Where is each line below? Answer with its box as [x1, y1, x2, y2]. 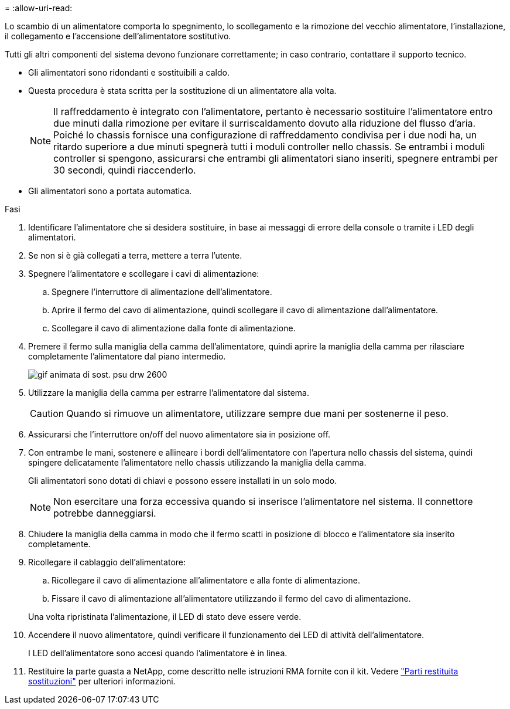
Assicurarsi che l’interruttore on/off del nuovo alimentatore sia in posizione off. [28, 429, 331, 439]
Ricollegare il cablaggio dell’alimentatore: [28, 557, 186, 567]
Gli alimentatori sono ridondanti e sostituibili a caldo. [28, 67, 230, 77]
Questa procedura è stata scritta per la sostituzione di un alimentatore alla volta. [28, 86, 337, 96]
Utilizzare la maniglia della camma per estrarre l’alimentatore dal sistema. [28, 388, 310, 398]
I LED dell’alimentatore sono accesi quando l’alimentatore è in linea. [28, 648, 287, 658]
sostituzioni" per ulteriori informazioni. [28, 676, 176, 686]
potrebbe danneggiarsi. [53, 507, 156, 519]
